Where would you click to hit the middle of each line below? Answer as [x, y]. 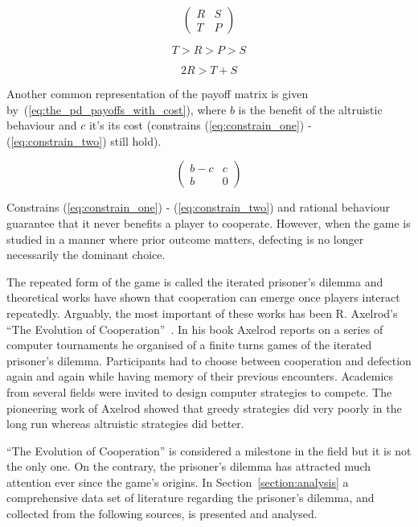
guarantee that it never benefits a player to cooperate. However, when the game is [209, 222]
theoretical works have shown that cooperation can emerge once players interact [203, 297]
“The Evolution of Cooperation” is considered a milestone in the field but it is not [209, 450]
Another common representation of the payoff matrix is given [158, 93]
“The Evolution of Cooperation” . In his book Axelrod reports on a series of [195, 329]
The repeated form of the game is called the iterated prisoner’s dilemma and [195, 281]
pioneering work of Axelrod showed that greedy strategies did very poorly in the [204, 408]
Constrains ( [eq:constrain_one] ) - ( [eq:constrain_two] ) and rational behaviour [198, 207]
